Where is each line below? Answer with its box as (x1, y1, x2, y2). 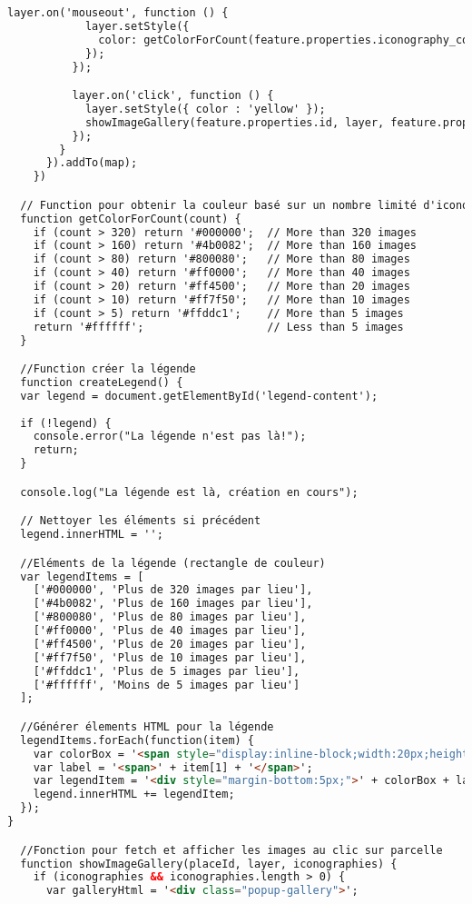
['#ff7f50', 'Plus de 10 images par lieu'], (33, 651, 307, 664)
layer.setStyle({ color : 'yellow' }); (84, 102, 326, 115)
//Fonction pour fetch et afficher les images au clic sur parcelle (20, 843, 443, 857)
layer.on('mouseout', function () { (7, 6, 229, 19)
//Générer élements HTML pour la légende (20, 720, 274, 733)
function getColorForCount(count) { (20, 212, 241, 225)
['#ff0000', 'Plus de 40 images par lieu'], (33, 624, 307, 638)
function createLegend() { (20, 375, 183, 389)
